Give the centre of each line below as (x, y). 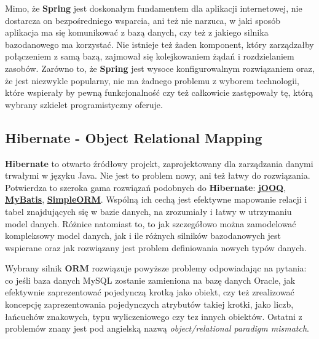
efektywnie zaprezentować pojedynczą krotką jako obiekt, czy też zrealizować (150, 292)
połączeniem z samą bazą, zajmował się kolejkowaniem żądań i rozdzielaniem (150, 56)
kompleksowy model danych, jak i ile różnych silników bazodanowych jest (143, 236)
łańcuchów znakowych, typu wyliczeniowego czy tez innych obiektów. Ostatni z (154, 316)
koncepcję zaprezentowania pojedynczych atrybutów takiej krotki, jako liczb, (149, 304)
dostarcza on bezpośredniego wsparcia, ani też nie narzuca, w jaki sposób (143, 20)
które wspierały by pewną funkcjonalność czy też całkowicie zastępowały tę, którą (159, 92)
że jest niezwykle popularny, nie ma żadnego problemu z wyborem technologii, (152, 80)
